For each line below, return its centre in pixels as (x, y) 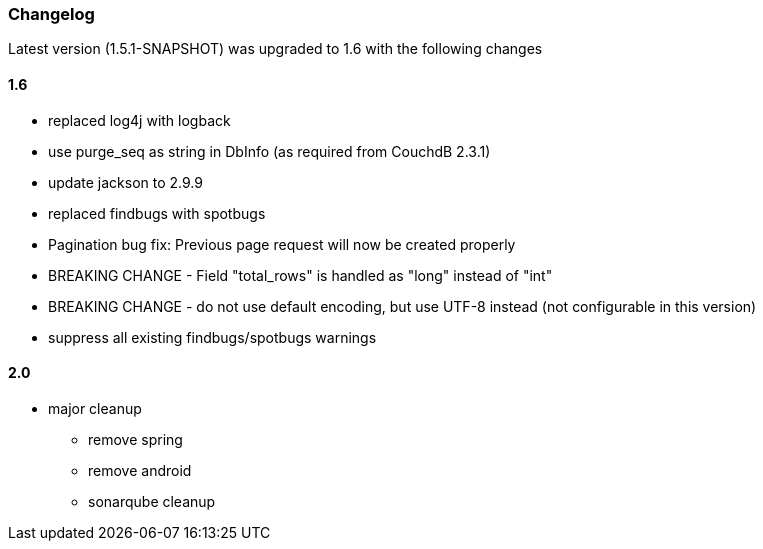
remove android (140, 470)
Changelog (51, 14)
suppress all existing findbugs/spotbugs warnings (212, 337)
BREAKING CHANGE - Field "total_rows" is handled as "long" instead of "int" (300, 275)
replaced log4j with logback (139, 120)
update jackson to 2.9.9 (125, 182)
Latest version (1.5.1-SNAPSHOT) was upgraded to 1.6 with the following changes (275, 49)
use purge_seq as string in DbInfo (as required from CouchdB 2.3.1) (269, 151)
